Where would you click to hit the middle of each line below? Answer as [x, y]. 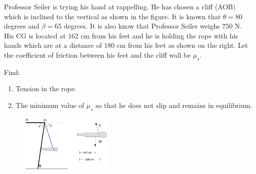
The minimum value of [50, 105]
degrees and [22, 26]
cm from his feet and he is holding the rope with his [159, 35]
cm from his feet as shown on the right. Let [182, 45]
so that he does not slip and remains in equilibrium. [174, 105]
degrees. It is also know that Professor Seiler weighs [142, 26]
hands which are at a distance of [53, 45]
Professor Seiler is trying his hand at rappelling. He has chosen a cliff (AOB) [120, 6]
